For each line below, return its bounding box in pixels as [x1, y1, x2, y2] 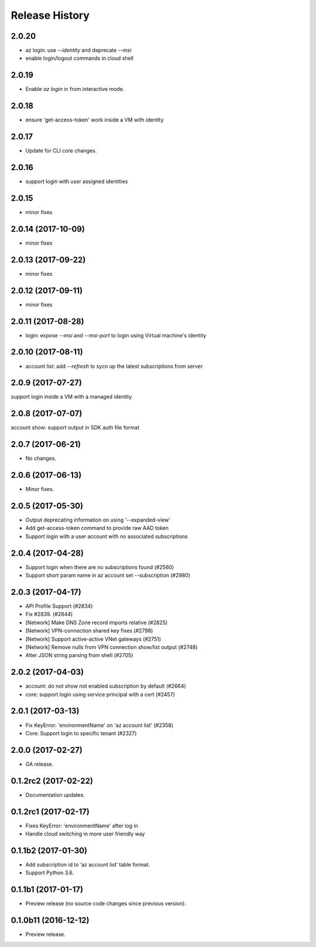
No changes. [25, 455, 57, 462]
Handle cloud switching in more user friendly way [25, 830, 145, 837]
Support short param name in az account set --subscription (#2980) [25, 572, 191, 579]
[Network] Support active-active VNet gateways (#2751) [25, 635, 162, 642]
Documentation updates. [25, 791, 85, 798]
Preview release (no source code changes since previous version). [25, 900, 187, 907]
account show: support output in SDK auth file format [11, 424, 140, 431]
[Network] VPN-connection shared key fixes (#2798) [25, 627, 153, 634]
